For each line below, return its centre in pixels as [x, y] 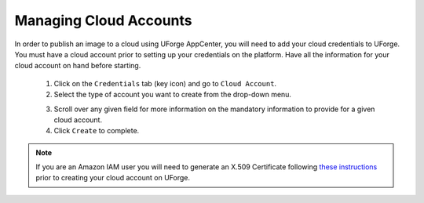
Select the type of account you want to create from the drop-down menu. [173, 95]
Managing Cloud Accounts [103, 20]
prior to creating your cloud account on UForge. [113, 178]
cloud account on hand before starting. [78, 66]
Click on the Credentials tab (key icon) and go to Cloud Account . [165, 83]
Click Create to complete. [97, 131]
